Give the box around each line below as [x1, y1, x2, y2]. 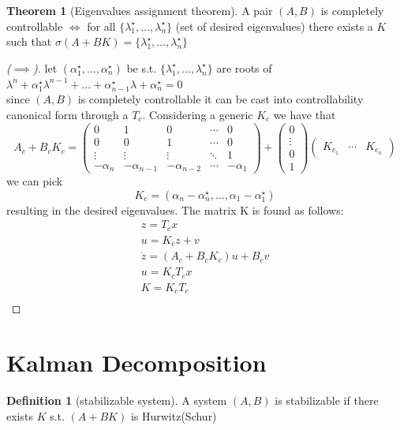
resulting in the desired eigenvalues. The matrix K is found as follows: [6, 201, 344, 218]
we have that [273, 106, 336, 122]
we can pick [6, 173, 63, 189]
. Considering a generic [142, 106, 253, 122]
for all [87, 17, 116, 34]
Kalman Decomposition [6, 346, 267, 379]
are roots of [216, 59, 272, 76]
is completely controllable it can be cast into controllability [77, 91, 364, 107]
